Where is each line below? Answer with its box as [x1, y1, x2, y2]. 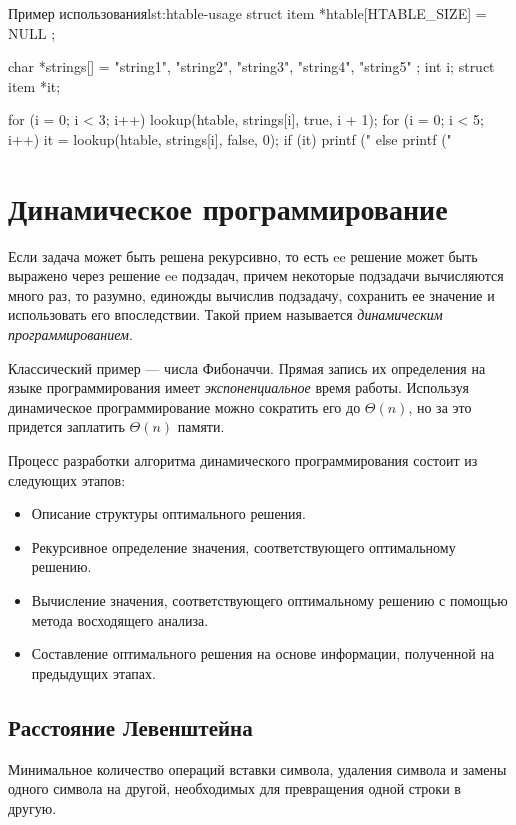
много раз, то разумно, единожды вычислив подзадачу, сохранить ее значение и [8, 284, 495, 305]
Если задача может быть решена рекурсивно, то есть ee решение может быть [8, 245, 478, 266]
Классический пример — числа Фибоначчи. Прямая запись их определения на [8, 357, 486, 378]
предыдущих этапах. [31, 662, 156, 683]
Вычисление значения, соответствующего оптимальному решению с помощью [31, 590, 508, 610]
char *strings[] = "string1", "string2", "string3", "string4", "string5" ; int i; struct [8, 56, 495, 77]
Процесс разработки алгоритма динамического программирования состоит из [8, 450, 478, 471]
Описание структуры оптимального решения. [31, 503, 306, 524]
